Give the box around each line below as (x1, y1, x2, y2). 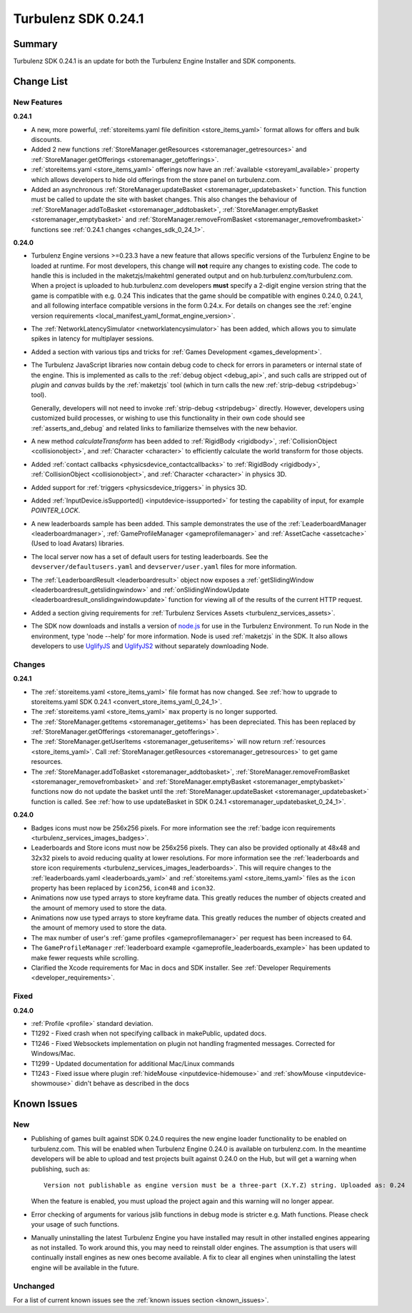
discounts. (31, 136, 62, 144)
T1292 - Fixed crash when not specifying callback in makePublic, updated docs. (31, 1029, 267, 1038)
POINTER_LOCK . (31, 506, 81, 515)
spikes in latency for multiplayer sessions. (31, 334, 154, 343)
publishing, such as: (31, 1164, 91, 1173)
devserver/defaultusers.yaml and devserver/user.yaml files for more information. (31, 563, 297, 571)
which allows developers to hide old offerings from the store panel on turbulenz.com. (31, 175, 282, 183)
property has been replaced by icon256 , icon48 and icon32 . (31, 883, 216, 892)
